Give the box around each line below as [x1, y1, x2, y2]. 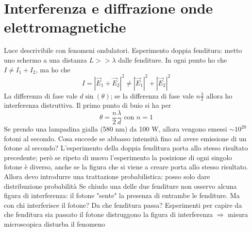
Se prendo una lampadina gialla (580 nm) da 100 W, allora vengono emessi [4, 124, 227, 134]
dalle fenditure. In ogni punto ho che [118, 54, 227, 65]
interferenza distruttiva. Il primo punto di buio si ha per [4, 100, 171, 110]
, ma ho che [35, 64, 70, 74]
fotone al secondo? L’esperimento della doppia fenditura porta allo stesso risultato [4, 143, 248, 153]
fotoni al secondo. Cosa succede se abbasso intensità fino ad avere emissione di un [4, 133, 247, 143]
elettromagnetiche [4, 17, 126, 37]
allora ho [206, 90, 233, 100]
